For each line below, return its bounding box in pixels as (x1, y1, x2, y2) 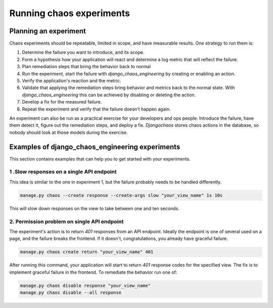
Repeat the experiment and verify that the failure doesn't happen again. (22, 106, 171, 112)
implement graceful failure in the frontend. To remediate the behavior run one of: (9, 269, 177, 275)
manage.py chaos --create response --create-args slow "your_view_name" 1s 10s (20, 192, 223, 198)
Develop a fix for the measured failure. (22, 99, 102, 105)
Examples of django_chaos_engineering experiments (9, 142, 180, 151)
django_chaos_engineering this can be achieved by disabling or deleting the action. (22, 91, 196, 98)
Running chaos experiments (9, 8, 130, 19)
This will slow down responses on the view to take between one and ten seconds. (9, 205, 179, 212)
